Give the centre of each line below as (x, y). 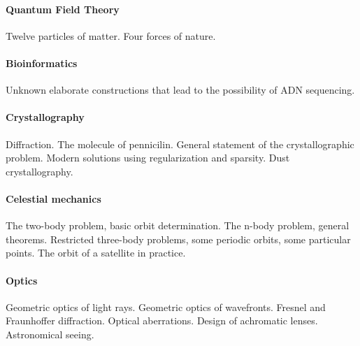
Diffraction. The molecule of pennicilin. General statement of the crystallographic (180, 144)
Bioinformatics (42, 63)
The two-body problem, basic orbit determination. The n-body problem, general (178, 225)
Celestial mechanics (53, 198)
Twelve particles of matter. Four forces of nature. (111, 35)
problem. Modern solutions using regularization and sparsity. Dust (148, 158)
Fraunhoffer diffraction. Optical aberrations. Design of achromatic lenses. (162, 320)
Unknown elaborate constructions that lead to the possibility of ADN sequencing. (180, 90)
